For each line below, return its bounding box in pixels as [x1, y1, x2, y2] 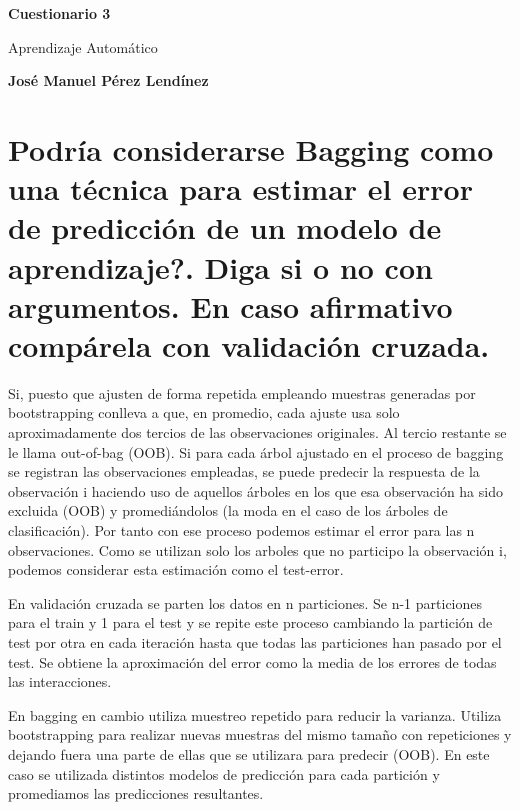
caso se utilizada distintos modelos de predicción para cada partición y [8, 763, 440, 784]
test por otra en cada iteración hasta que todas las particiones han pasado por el [8, 631, 502, 652]
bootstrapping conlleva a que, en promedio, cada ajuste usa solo [8, 402, 400, 423]
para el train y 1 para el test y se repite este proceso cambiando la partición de [8, 612, 493, 633]
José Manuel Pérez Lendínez [8, 70, 209, 91]
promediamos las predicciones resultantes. [8, 783, 264, 804]
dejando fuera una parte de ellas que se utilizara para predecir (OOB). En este [8, 743, 490, 764]
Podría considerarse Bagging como [8, 128, 494, 169]
